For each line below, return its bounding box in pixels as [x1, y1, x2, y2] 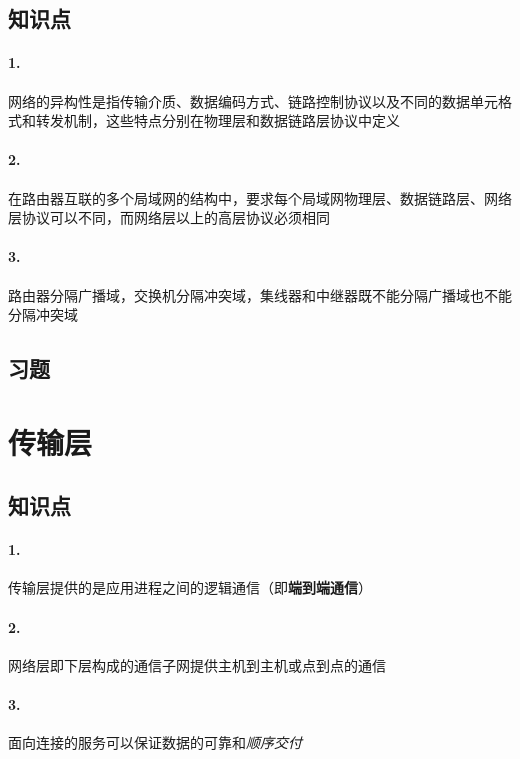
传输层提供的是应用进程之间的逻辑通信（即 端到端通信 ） [8, 577, 372, 598]
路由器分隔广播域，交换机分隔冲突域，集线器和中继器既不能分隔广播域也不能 [8, 284, 512, 305]
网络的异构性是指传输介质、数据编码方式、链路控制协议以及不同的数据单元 [8, 90, 498, 111]
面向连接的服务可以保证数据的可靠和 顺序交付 [8, 732, 302, 753]
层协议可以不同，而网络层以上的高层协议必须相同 [8, 207, 330, 228]
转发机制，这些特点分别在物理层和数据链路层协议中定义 [35, 110, 400, 131]
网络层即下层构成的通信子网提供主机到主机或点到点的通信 [8, 654, 386, 675]
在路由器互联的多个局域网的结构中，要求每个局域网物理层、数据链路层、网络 [8, 187, 512, 208]
